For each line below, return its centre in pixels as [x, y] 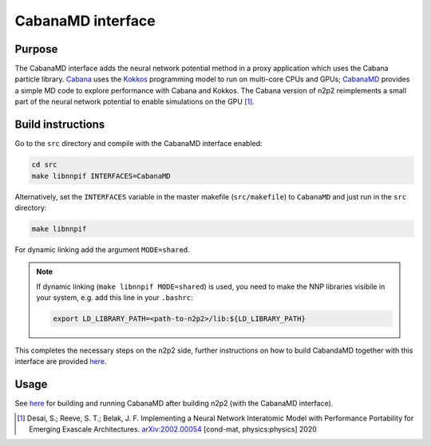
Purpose [36, 49]
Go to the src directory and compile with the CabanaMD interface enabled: [138, 144]
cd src [44, 165]
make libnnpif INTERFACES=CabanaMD [101, 176]
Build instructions [60, 125]
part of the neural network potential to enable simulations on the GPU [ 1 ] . [135, 102]
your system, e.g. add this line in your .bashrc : [115, 298]
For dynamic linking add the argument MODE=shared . [103, 249]
